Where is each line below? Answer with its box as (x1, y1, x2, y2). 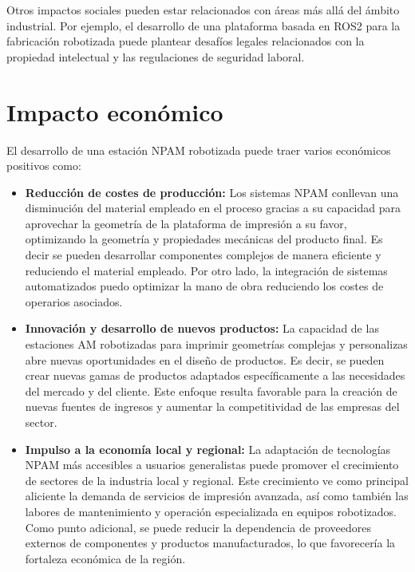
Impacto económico (6, 95, 223, 128)
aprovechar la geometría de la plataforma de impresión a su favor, (25, 215, 347, 231)
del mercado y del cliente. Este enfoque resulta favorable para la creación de (25, 382, 397, 399)
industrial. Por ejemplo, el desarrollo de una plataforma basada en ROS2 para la (6, 17, 401, 34)
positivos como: (6, 157, 81, 174)
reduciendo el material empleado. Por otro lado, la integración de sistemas (25, 262, 388, 278)
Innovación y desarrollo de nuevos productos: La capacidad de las (25, 320, 379, 337)
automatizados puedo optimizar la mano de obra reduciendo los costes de (25, 278, 384, 294)
